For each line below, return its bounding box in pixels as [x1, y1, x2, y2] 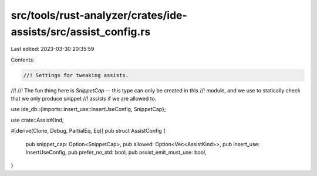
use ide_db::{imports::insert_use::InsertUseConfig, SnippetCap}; [11, 106, 166, 113]
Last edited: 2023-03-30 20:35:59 [11, 46, 95, 53]
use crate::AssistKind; [11, 116, 64, 123]
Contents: [11, 56, 35, 63]
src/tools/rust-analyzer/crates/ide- [11, 9, 187, 22]
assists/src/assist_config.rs [11, 25, 151, 38]
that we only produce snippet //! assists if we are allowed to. [11, 95, 157, 102]
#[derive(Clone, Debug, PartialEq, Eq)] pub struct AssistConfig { [11, 127, 166, 134]
